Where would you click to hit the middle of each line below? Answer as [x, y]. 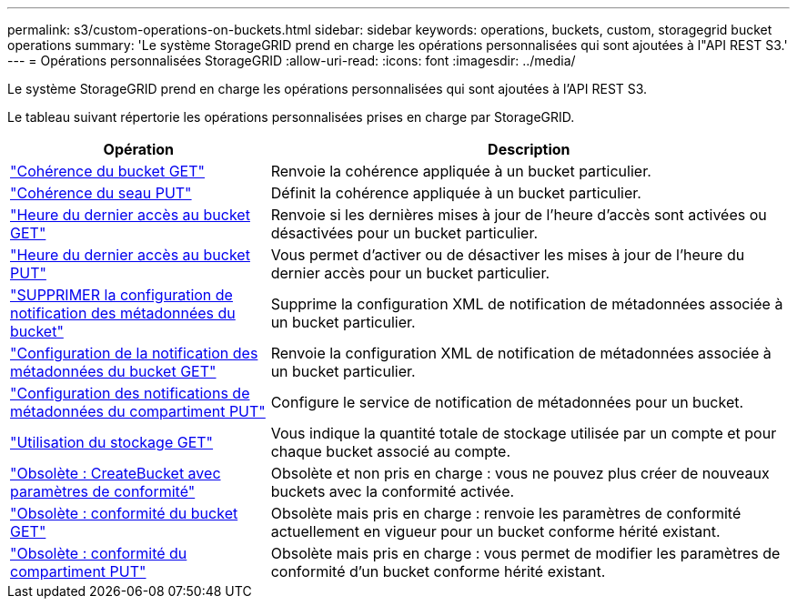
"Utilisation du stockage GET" [112, 442]
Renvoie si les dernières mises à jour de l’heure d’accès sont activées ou [519, 215]
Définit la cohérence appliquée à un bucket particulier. [456, 193]
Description [529, 149]
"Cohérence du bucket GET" [108, 171]
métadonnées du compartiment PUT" [138, 411]
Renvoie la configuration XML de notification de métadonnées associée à [521, 353]
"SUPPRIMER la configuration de [121, 295]
